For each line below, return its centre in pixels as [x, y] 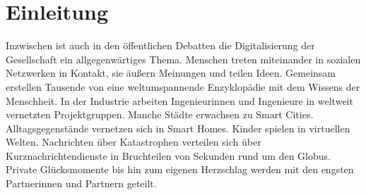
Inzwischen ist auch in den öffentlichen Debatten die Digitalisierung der [160, 45]
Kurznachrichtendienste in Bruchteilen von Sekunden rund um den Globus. [168, 155]
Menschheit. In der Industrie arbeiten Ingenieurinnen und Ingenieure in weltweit [179, 100]
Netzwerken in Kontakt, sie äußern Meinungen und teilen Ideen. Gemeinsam [171, 73]
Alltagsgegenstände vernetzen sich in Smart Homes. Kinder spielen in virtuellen [178, 128]
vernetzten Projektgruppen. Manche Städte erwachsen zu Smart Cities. [160, 114]
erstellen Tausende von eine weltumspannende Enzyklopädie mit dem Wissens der [183, 86]
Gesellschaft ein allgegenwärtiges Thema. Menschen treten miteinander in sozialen [183, 59]
